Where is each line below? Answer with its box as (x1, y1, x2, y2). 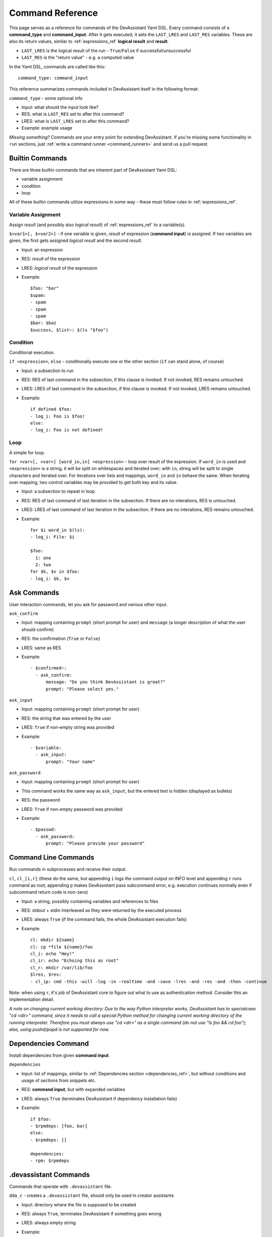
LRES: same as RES (21, 645, 61, 651)
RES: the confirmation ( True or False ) (21, 636, 101, 642)
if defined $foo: (30, 406, 72, 412)
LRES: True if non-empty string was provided (21, 724, 115, 730)
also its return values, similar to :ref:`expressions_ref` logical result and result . (9, 39, 169, 45)
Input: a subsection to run (21, 368, 74, 374)
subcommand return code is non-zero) (9, 889, 88, 895)
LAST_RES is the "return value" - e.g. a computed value (21, 54, 134, 60)
